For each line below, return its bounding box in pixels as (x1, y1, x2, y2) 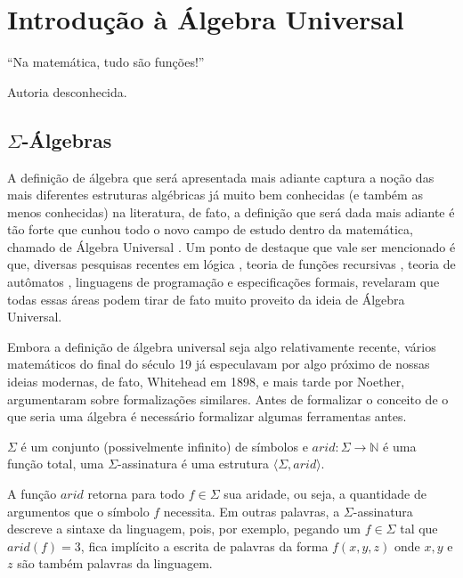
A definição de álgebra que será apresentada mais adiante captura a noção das (7, 167, 435, 186)
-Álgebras (21, 126, 112, 153)
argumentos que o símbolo (7, 501, 150, 520)
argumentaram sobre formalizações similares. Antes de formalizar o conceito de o (7, 389, 449, 408)
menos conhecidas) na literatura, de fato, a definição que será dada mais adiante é (7, 202, 455, 221)
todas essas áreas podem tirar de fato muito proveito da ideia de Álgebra (7, 289, 405, 308)
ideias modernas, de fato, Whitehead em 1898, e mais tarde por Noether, (7, 372, 405, 391)
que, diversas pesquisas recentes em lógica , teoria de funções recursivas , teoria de (7, 255, 456, 273)
